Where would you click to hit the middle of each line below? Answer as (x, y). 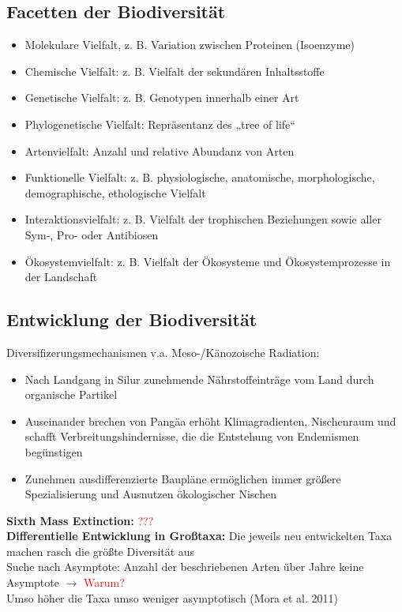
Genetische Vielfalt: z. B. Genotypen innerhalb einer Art (162, 98)
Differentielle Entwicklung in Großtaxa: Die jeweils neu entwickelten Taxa (199, 536)
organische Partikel (71, 394)
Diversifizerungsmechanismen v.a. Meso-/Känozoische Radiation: (163, 352)
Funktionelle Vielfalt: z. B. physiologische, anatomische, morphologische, (200, 177)
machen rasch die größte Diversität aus (101, 551)
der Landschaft (61, 277)
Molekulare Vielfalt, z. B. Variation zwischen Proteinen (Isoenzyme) (190, 45)
